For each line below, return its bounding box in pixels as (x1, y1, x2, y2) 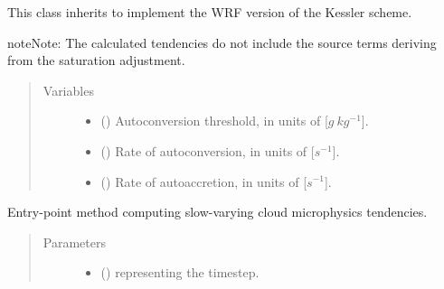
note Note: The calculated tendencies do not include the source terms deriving (7, 33, 437, 51)
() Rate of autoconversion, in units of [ (100, 141, 315, 160)
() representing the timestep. (100, 263, 260, 282)
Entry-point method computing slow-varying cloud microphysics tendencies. (7, 202, 428, 221)
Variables (43, 80, 94, 99)
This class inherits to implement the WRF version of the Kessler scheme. (7, 3, 412, 21)
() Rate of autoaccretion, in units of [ (100, 172, 307, 191)
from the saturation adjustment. (7, 51, 185, 70)
